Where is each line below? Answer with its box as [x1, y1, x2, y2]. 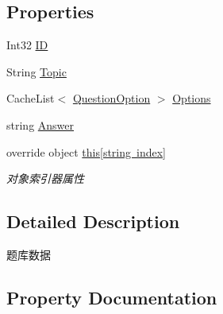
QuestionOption [72, 90, 151, 107]
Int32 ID [6, 37, 48, 53]
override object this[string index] [6, 143, 166, 160]
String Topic [6, 63, 67, 79]
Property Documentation [6, 285, 217, 309]
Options [172, 90, 211, 107]
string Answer [6, 116, 75, 133]
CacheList [6, 90, 55, 107]
